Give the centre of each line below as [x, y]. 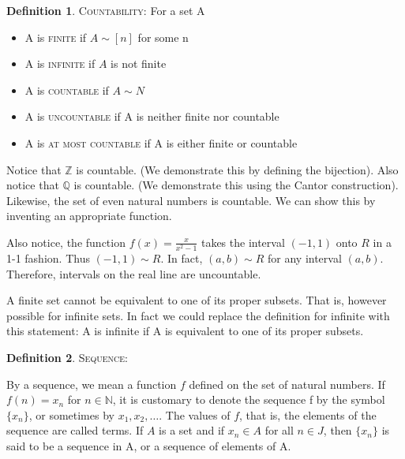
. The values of [195, 414]
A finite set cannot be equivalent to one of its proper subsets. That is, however [197, 300]
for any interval [305, 258]
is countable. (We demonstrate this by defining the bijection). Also [237, 169]
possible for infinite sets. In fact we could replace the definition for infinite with [198, 315]
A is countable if [67, 90]
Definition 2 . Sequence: [67, 358]
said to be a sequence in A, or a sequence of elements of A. [149, 446]
